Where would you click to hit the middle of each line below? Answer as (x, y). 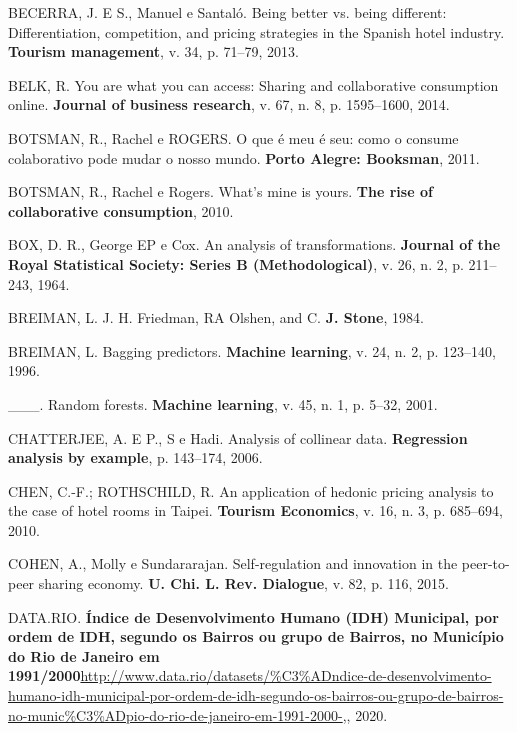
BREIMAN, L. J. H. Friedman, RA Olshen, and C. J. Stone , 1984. (216, 317)
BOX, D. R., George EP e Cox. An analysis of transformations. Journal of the (254, 244)
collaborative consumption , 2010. (121, 210)
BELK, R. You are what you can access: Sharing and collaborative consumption (253, 84)
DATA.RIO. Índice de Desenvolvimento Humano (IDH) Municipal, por (253, 616)
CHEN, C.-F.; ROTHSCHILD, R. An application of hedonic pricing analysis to (251, 490)
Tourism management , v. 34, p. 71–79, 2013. (153, 51)
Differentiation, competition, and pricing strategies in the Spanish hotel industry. (256, 31)
